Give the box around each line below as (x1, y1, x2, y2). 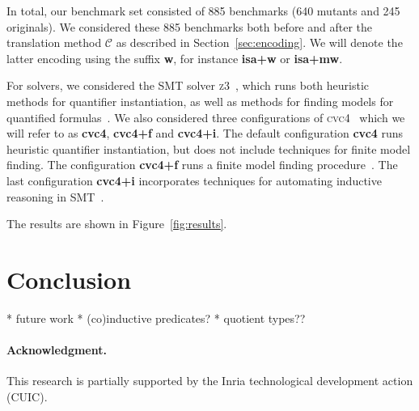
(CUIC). (6, 388, 48, 405)
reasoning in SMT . (6, 188, 104, 205)
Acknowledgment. (6, 341, 107, 358)
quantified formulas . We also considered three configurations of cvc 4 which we (6, 108, 405, 125)
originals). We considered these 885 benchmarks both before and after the (6, 18, 373, 35)
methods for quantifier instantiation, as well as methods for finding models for (6, 92, 394, 109)
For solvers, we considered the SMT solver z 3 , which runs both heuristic (6, 77, 370, 94)
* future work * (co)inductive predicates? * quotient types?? (6, 309, 306, 326)
